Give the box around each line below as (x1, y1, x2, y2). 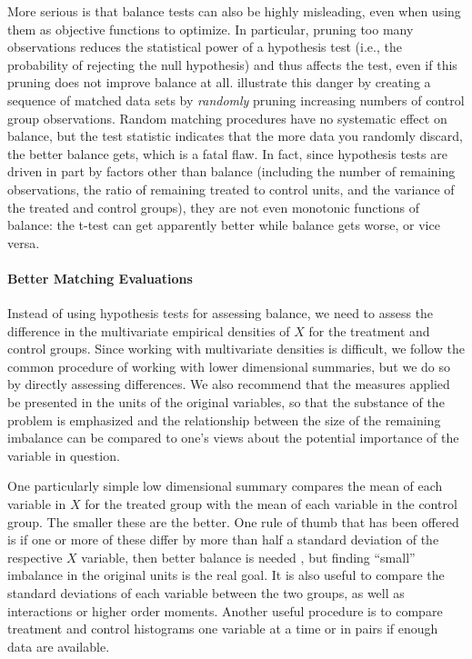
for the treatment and (308, 321, 430, 340)
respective (7, 547, 63, 566)
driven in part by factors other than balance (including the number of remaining (7, 162, 456, 181)
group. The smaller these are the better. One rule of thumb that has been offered (7, 512, 459, 531)
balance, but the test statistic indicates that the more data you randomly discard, (7, 126, 464, 145)
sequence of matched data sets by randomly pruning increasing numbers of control (7, 90, 465, 109)
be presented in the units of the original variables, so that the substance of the (7, 393, 445, 412)
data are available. (7, 636, 110, 655)
